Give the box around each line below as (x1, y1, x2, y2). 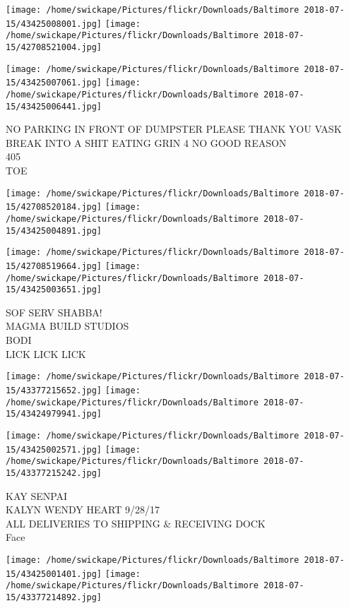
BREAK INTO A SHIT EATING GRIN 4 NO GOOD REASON (6, 135, 287, 150)
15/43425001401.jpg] (6, 568, 102, 579)
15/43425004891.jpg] (6, 225, 102, 236)
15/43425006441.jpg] (6, 101, 102, 112)
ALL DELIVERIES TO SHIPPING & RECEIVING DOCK (6, 515, 266, 530)
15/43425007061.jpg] (6, 78, 102, 88)
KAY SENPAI (6, 488, 68, 503)
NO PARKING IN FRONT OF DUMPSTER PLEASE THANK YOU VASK (6, 121, 342, 136)
